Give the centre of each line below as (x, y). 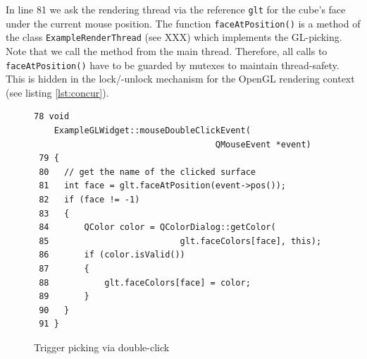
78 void (52, 117)
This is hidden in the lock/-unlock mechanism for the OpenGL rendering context (180, 79)
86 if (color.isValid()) (112, 255)
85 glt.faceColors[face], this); (180, 241)
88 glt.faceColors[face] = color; (145, 282)
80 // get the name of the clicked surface (147, 172)
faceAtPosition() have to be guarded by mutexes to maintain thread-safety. (173, 65)
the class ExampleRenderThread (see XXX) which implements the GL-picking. (174, 37)
